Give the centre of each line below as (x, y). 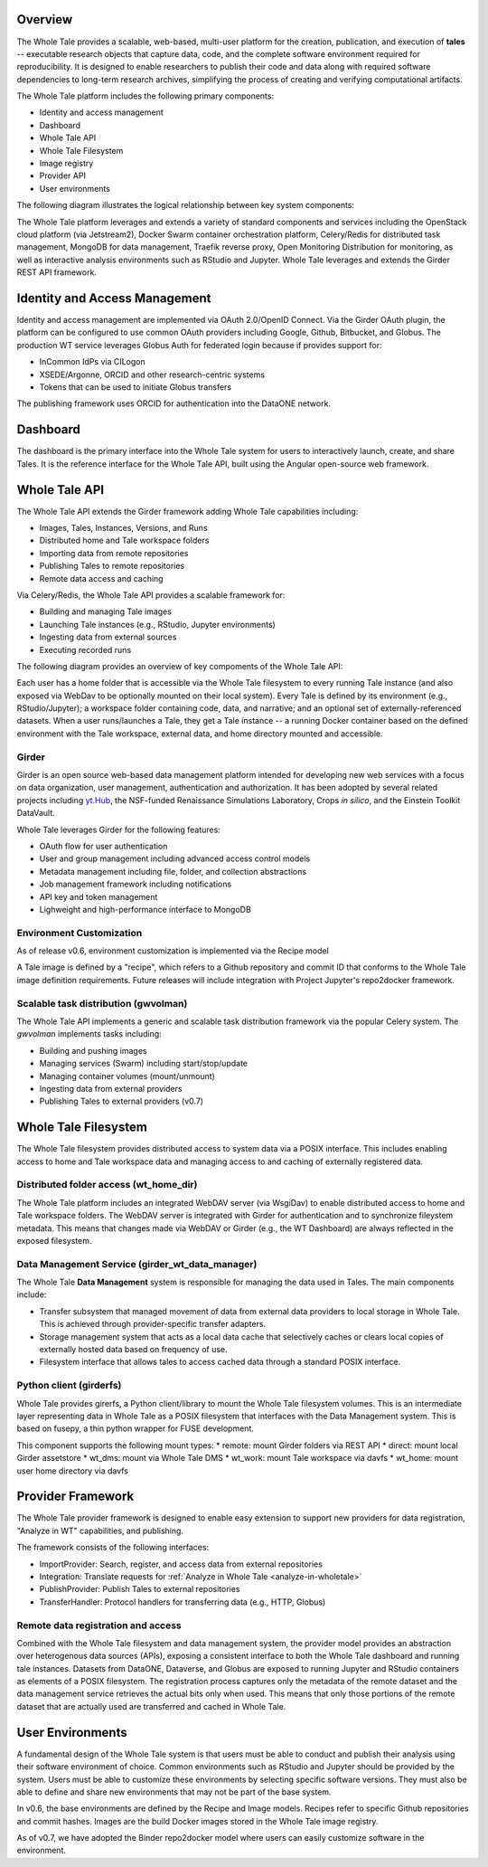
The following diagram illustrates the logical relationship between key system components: (186, 205)
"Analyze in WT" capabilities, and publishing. (100, 1531)
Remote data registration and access (99, 1625)
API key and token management (99, 896)
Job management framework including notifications (136, 884)
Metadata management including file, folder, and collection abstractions (173, 871)
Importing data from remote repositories (114, 553)
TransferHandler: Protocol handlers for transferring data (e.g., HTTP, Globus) (183, 1602)
